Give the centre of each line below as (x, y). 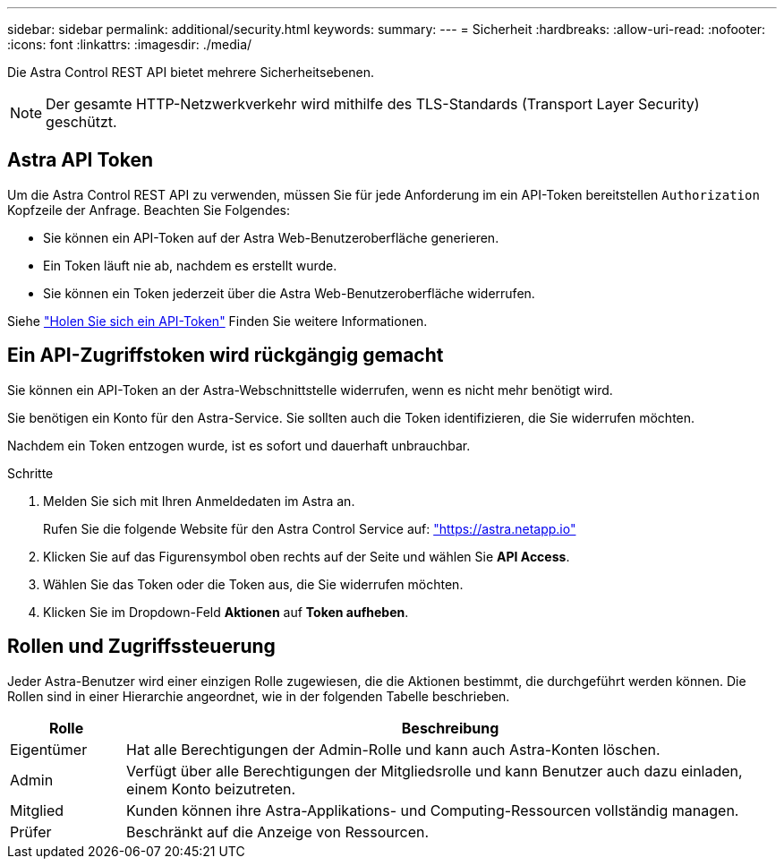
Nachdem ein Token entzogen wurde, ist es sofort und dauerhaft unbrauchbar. (239, 445)
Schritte (30, 473)
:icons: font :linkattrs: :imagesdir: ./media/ (130, 44)
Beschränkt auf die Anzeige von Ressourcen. (278, 832)
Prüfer (31, 832)
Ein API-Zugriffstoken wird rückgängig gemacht (226, 356)
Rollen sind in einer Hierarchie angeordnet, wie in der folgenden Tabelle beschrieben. (259, 696)
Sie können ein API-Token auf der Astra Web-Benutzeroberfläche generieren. (271, 237)
